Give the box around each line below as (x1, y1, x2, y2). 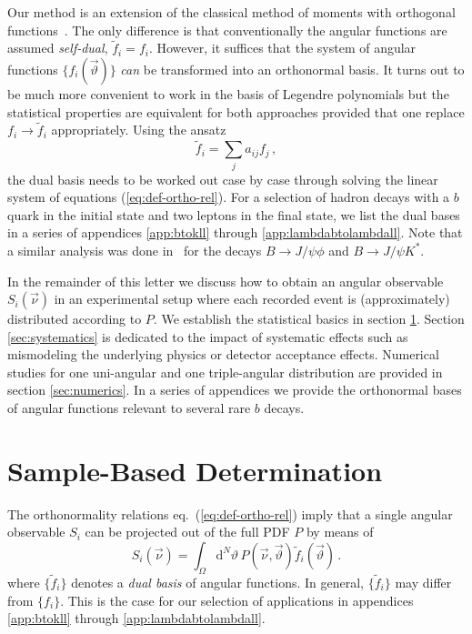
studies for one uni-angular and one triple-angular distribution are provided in (7, 362, 443, 381)
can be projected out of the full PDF (85, 522, 290, 541)
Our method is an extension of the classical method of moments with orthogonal (7, 3, 456, 21)
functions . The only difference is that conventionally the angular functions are (7, 20, 447, 39)
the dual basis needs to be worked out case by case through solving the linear (7, 169, 438, 188)
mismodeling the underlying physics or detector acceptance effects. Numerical (7, 345, 439, 364)
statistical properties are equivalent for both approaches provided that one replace (7, 102, 465, 121)
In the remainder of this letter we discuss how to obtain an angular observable (7, 271, 444, 290)
